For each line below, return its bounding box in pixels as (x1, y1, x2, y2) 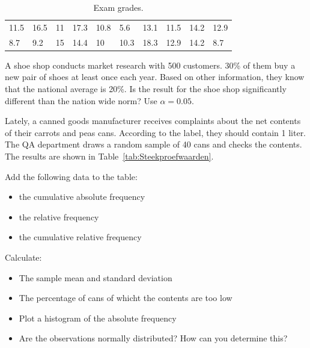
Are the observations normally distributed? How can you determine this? (19, 332, 288, 344)
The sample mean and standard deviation (19, 271, 172, 284)
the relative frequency (19, 210, 99, 223)
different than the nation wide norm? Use (5, 94, 157, 107)
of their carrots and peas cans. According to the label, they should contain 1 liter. (5, 126, 306, 138)
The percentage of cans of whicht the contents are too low (19, 291, 232, 304)
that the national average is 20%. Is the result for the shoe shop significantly (5, 82, 287, 95)
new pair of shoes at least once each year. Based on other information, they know (5, 70, 305, 83)
